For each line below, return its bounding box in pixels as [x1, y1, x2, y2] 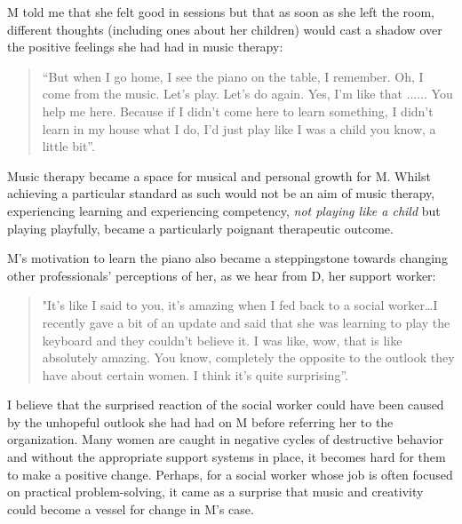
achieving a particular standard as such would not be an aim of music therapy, [7, 184, 435, 202]
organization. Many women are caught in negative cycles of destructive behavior [7, 430, 444, 449]
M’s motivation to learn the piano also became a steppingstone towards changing [7, 249, 448, 267]
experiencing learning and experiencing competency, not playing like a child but [7, 201, 441, 219]
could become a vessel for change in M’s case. [7, 499, 254, 518]
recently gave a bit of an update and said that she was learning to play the [42, 313, 450, 331]
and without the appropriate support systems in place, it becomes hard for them [7, 448, 446, 466]
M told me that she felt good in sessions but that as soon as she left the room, [7, 3, 434, 20]
